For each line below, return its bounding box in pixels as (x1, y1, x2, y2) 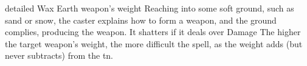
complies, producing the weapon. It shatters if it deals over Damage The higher (5, 25, 301, 38)
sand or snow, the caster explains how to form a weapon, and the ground (5, 13, 277, 26)
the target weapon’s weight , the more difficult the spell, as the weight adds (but (5, 37, 303, 50)
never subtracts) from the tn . (5, 49, 114, 62)
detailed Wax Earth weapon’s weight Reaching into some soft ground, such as (5, 2, 294, 14)
